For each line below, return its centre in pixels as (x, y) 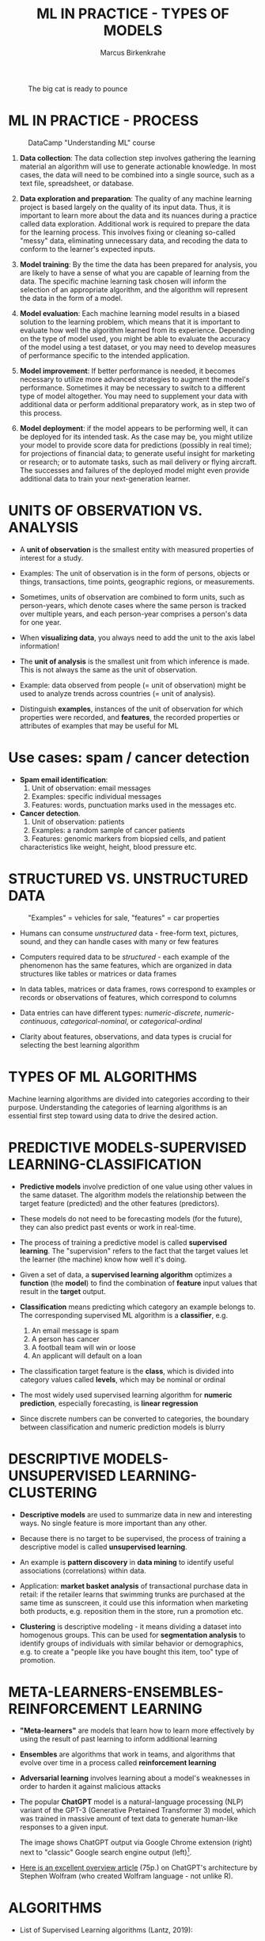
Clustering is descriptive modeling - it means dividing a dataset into (131, 1626)
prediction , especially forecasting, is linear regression (109, 1403)
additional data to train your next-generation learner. (105, 478)
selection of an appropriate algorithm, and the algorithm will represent (134, 289)
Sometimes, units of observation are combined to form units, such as (132, 597)
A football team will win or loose (83, 1347)
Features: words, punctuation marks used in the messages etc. (134, 805)
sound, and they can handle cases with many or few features (119, 941)
